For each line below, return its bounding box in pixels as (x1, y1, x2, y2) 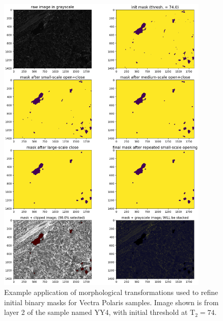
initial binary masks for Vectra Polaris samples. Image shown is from (4, 297, 219, 307)
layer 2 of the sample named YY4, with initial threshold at (4, 307, 188, 317)
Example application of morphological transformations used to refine (4, 286, 218, 297)
